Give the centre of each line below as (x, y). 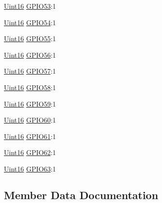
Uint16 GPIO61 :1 (30, 136)
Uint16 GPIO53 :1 (30, 6)
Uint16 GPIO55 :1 (30, 39)
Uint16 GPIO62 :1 (30, 152)
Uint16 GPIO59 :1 (30, 103)
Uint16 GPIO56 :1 (30, 55)
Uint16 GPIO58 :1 (30, 87)
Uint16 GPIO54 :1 (30, 22)
